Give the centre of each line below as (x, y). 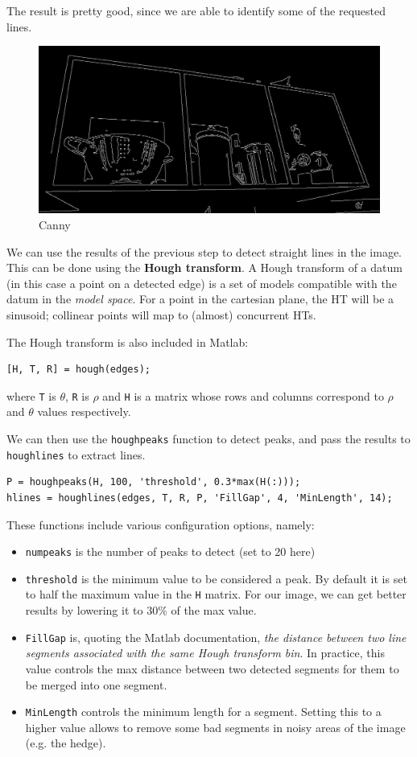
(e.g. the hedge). (66, 743)
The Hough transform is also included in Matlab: (128, 341)
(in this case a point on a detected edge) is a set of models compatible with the (202, 283)
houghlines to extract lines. (76, 454)
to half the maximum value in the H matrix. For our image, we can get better (216, 594)
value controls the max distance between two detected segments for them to (212, 668)
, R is (77, 395)
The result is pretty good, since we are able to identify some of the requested (196, 10)
